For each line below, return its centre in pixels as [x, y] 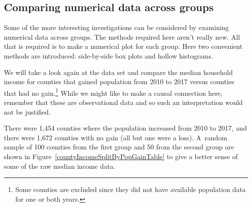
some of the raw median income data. [60, 166]
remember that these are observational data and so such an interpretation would [123, 102]
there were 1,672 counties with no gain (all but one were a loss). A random [116, 137]
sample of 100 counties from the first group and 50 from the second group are [119, 147]
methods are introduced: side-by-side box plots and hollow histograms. [109, 55]
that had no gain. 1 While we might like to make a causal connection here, [113, 92]
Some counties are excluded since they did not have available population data [130, 189]
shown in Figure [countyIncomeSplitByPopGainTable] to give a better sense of [121, 156]
